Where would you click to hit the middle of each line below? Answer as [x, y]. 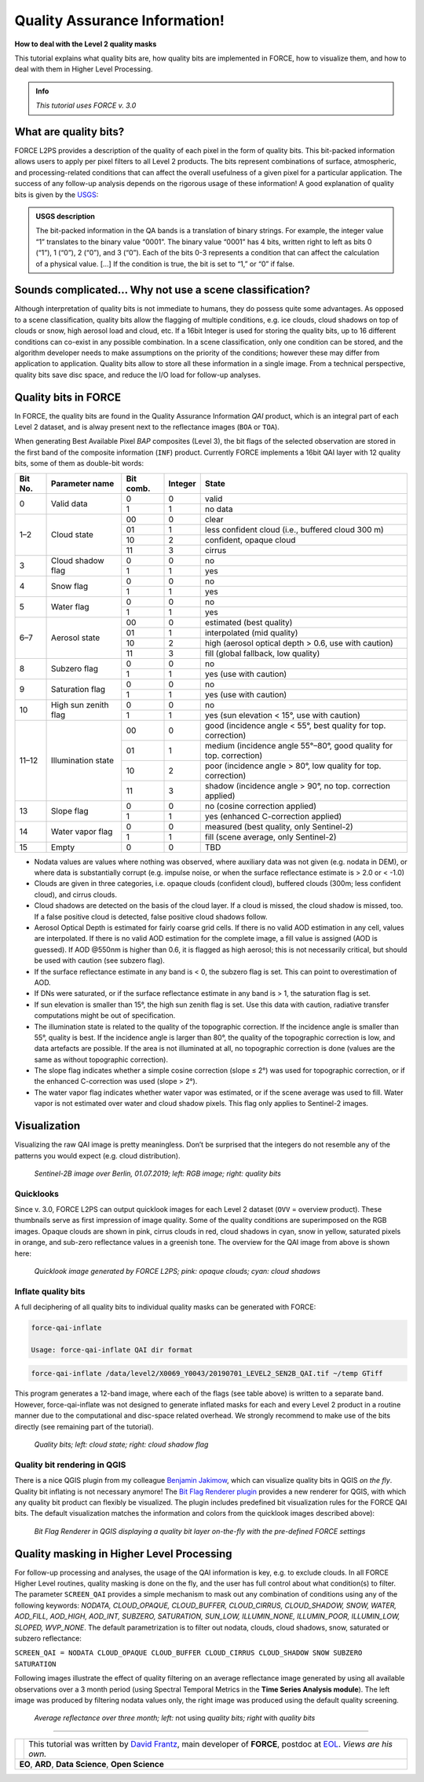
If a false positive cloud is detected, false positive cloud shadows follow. [151, 917]
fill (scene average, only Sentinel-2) [270, 836]
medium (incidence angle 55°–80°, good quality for [299, 745]
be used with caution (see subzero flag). [99, 961]
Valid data [69, 504]
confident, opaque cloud [250, 540]
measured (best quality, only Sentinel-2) [279, 826]
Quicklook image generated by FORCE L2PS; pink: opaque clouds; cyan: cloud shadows [177, 1272]
